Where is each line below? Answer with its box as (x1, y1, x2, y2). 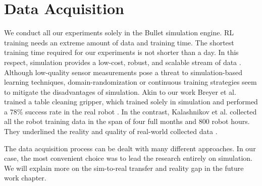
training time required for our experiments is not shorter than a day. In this (4, 47, 239, 57)
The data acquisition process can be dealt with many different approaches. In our (4, 143, 256, 153)
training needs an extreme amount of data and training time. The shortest (4, 37, 234, 47)
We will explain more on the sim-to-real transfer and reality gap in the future (4, 162, 244, 173)
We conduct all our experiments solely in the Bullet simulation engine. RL (4, 27, 234, 38)
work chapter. (4, 172, 46, 183)
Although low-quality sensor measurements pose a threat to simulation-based (4, 67, 242, 77)
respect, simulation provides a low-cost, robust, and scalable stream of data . (4, 56, 241, 67)
